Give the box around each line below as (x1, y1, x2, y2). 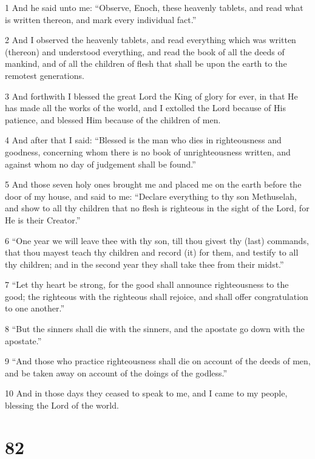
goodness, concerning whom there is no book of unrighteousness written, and (5, 145, 291, 158)
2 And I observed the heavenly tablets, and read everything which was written (5, 33, 296, 46)
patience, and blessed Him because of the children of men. (5, 113, 221, 126)
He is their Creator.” (5, 213, 81, 226)
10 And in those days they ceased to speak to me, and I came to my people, (5, 387, 288, 399)
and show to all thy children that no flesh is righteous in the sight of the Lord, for (5, 202, 310, 214)
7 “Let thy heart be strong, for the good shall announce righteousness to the (5, 278, 289, 291)
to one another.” (5, 302, 65, 314)
